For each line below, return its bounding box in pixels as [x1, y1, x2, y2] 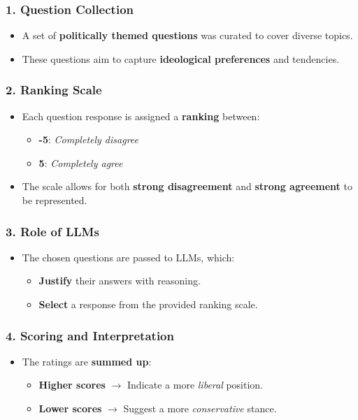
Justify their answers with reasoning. [38, 273, 201, 288]
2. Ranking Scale [6, 81, 102, 99]
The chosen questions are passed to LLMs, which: [22, 249, 235, 264]
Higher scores [38, 377, 106, 392]
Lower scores [38, 401, 102, 415]
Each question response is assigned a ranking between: [22, 108, 260, 123]
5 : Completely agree [38, 155, 123, 170]
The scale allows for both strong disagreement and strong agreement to [22, 179, 352, 194]
